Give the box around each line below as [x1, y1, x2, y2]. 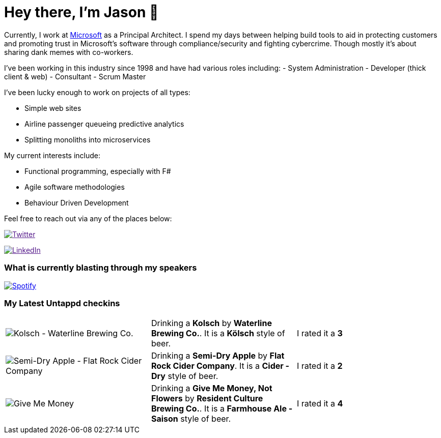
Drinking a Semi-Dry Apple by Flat [151, 351, 285, 361]
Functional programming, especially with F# [24, 166, 171, 176]
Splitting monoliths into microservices [24, 135, 151, 144]
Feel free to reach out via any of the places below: [4, 214, 172, 223]
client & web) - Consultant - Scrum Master [4, 72, 146, 81]
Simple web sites [24, 103, 81, 112]
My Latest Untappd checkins [4, 298, 120, 308]
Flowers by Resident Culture [151, 393, 263, 404]
